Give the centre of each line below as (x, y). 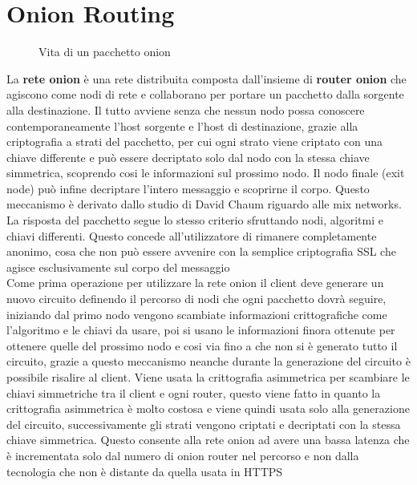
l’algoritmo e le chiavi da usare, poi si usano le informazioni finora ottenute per (201, 330)
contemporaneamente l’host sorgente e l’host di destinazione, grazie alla (182, 125)
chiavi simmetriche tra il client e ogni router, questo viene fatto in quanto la (194, 392)
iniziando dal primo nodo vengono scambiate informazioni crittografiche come (197, 314)
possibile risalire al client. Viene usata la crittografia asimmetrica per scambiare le (208, 377)
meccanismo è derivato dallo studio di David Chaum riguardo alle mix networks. (204, 204)
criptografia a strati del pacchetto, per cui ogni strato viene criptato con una (195, 141)
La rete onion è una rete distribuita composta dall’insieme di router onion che (206, 78)
